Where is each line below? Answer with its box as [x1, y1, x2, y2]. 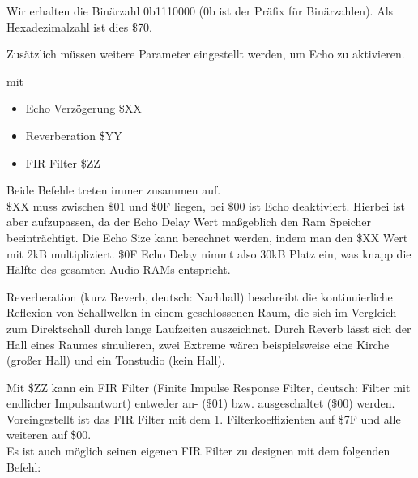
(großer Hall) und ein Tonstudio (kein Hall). [6, 352, 225, 369]
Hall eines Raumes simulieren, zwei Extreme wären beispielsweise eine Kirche [6, 335, 390, 352]
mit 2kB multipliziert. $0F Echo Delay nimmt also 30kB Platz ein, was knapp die [6, 245, 412, 262]
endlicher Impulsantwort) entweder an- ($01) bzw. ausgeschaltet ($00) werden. [6, 395, 395, 412]
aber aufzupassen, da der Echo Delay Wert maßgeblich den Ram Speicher [6, 213, 372, 230]
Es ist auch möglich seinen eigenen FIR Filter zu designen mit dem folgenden [6, 442, 390, 459]
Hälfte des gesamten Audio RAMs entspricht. [6, 261, 231, 278]
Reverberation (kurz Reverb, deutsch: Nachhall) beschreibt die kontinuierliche [6, 288, 393, 305]
